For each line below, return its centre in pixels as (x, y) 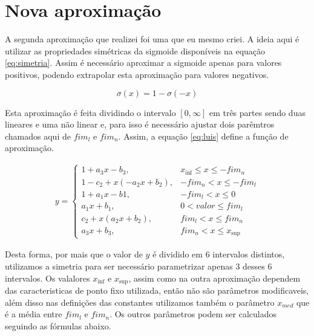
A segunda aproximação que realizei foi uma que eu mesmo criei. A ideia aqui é (152, 39)
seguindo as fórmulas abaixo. (58, 325)
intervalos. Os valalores (47, 278)
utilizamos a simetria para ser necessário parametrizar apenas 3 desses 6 (139, 266)
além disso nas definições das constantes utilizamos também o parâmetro (140, 302)
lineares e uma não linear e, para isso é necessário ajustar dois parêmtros (140, 124)
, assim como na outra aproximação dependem (214, 278)
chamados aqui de (38, 136)
